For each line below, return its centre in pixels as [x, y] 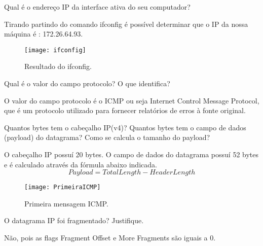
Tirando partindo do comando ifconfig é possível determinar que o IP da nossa [126, 24]
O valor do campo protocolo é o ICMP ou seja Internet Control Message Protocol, [132, 100]
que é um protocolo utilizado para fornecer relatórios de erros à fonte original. [125, 110]
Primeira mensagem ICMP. [66, 203]
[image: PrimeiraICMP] [63, 187]
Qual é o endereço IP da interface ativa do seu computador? [97, 7]
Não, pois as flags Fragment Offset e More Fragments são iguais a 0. [110, 238]
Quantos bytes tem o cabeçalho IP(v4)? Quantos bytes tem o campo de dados [125, 127]
